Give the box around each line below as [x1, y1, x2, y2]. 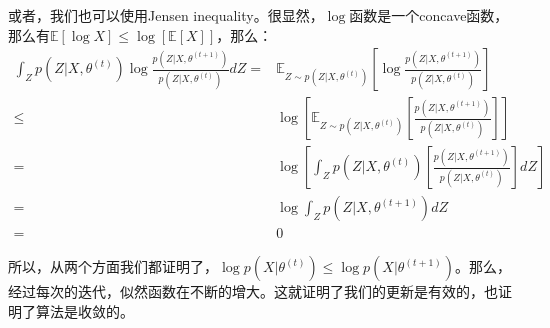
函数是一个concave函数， [349, 5, 509, 25]
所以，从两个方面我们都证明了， [8, 256, 218, 277]
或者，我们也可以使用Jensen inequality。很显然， [8, 5, 324, 25]
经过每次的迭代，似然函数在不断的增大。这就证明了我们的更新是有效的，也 [8, 281, 498, 302]
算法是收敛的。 [35, 300, 134, 321]
